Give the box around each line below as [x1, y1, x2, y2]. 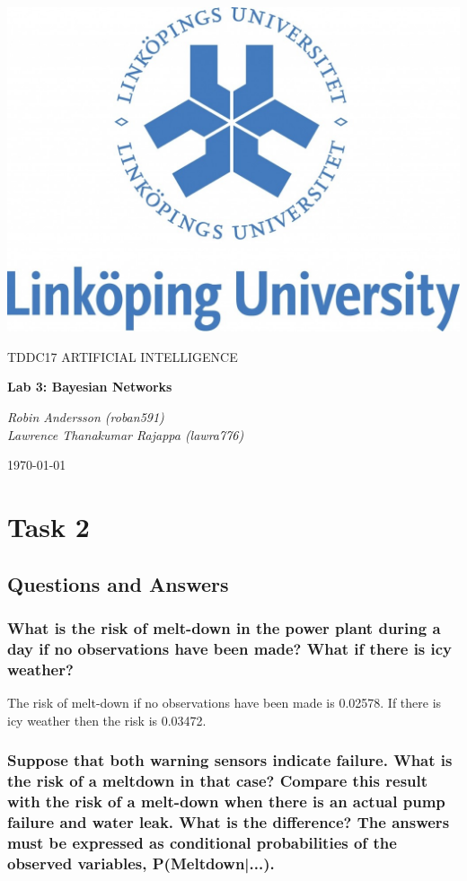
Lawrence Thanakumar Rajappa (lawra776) [7, 425, 244, 444]
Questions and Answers [7, 569, 229, 597]
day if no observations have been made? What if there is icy [7, 637, 453, 659]
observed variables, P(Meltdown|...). [7, 851, 275, 874]
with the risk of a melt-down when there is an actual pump [7, 790, 445, 812]
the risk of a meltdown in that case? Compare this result [7, 770, 428, 792]
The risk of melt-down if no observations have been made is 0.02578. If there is [7, 693, 442, 712]
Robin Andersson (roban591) [7, 408, 164, 427]
